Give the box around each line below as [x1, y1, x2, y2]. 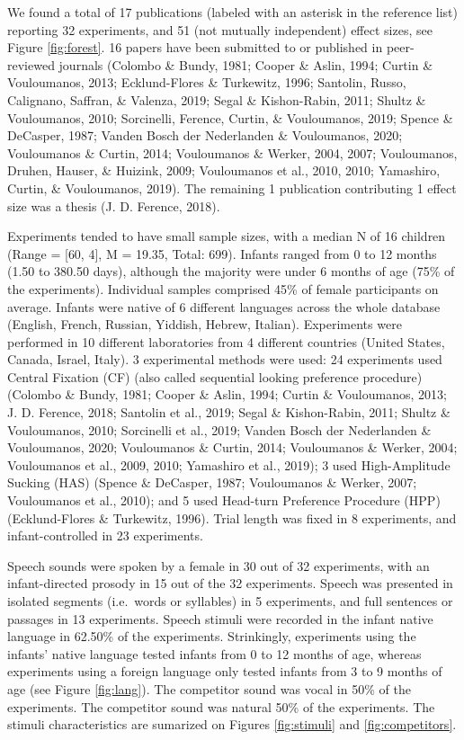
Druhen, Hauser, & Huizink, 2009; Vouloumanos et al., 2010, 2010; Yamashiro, [7, 161, 441, 180]
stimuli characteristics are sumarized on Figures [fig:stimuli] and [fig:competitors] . [7, 715, 457, 734]
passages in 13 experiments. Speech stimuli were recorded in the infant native [7, 609, 433, 628]
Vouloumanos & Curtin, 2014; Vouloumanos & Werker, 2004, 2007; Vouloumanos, [7, 143, 458, 162]
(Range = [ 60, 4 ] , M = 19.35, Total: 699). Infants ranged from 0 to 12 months [7, 244, 437, 263]
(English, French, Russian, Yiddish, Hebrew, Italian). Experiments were [7, 315, 402, 334]
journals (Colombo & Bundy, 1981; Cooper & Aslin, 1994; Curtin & [58, 55, 433, 74]
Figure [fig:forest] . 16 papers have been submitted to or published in [7, 38, 383, 57]
